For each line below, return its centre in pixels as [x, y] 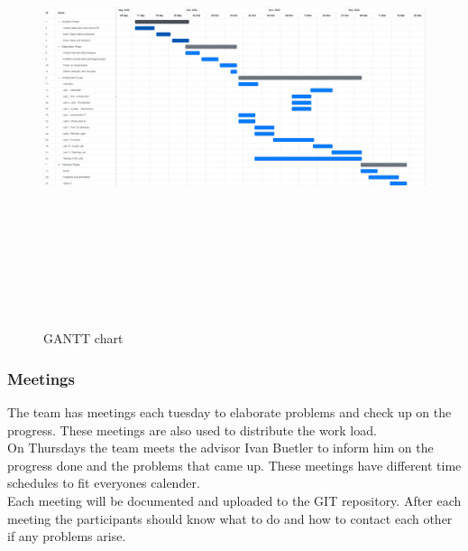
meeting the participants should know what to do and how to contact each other [230, 518]
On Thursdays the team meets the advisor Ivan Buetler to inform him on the [220, 448]
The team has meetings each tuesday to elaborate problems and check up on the [229, 412]
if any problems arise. [67, 536]
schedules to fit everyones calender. [104, 483]
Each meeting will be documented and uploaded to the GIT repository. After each [234, 501]
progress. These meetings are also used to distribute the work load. [192, 430]
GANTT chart [83, 338]
